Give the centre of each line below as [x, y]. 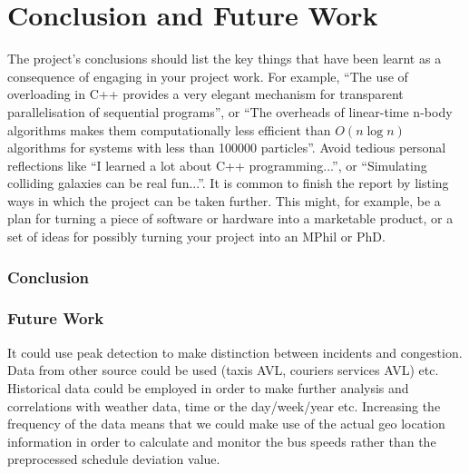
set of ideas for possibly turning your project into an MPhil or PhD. [196, 237]
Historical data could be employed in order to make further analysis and [208, 387]
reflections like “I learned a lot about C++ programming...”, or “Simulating [217, 165]
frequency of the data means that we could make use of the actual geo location [226, 424]
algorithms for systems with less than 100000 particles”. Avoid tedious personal [227, 148]
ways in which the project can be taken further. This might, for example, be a [224, 200]
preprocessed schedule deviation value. [114, 459]
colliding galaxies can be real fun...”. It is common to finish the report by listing [228, 183]
